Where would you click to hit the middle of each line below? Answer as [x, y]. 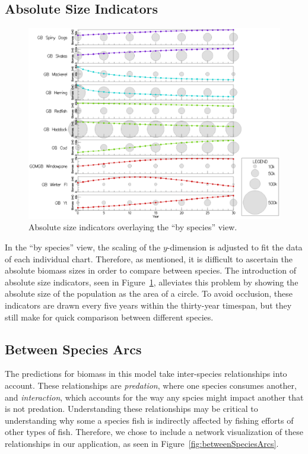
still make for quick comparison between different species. [109, 317]
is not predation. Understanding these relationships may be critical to [131, 409]
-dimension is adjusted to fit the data [235, 247]
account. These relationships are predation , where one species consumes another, [151, 385]
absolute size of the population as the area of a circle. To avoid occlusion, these [149, 293]
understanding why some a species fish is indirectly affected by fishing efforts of [149, 420]
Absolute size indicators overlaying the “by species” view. [133, 227]
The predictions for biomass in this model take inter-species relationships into [146, 374]
